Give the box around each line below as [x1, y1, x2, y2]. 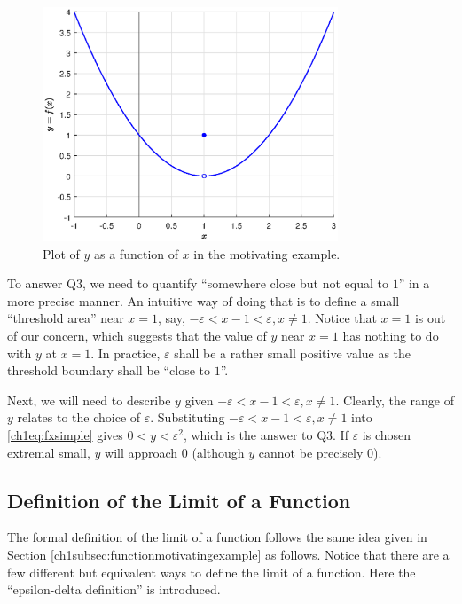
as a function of [94, 244, 178, 263]
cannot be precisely [258, 443, 364, 461]
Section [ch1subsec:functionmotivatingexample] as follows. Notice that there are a [7, 545, 450, 563]
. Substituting [150, 408, 225, 427]
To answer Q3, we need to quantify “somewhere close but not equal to [7, 274, 388, 293]
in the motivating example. [193, 244, 341, 263]
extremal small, [7, 443, 90, 461]
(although [192, 443, 245, 461]
